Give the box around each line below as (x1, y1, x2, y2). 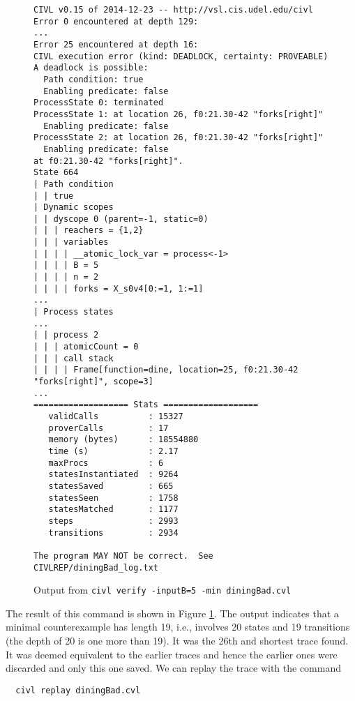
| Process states (33, 307, 114, 317)
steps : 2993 (48, 515, 179, 526)
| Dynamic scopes (33, 202, 114, 213)
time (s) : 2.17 (48, 446, 179, 456)
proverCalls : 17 (48, 423, 169, 433)
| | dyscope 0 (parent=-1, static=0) (33, 213, 209, 224)
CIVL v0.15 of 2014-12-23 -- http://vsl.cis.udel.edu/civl (33, 5, 313, 15)
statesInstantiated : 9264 (48, 469, 179, 480)
